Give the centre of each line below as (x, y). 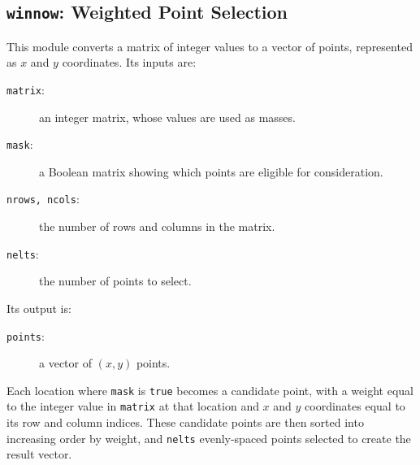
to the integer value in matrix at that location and (133, 406)
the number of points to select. (115, 281)
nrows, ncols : (43, 199)
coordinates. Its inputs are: (129, 62)
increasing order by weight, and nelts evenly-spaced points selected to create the (209, 438)
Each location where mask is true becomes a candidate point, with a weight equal (210, 390)
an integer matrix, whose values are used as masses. (167, 117)
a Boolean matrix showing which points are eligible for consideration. (211, 171)
